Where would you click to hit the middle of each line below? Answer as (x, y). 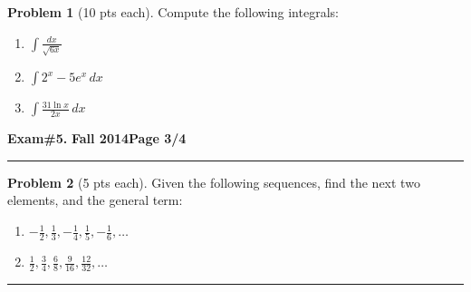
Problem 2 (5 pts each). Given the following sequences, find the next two (214, 182)
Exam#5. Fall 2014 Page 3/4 (97, 138)
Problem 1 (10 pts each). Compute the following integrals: (173, 12)
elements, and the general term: (95, 200)
